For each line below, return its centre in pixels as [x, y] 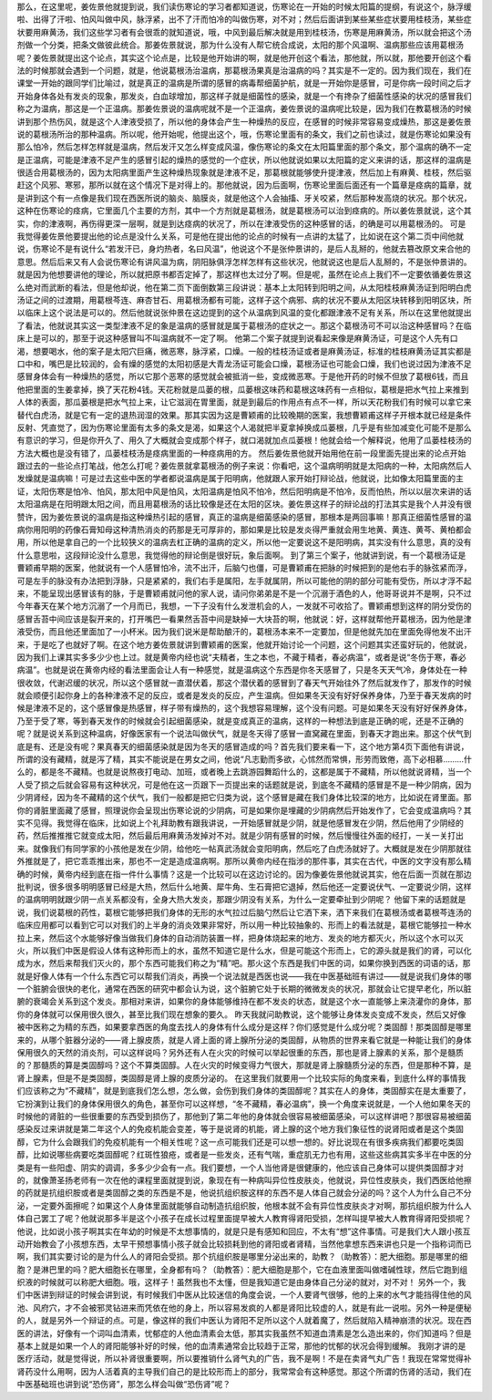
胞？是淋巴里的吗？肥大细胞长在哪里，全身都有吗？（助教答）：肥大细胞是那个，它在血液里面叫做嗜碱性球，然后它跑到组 [242, 1269]
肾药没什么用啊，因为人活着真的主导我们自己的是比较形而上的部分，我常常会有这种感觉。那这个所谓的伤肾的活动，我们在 [244, 1371]
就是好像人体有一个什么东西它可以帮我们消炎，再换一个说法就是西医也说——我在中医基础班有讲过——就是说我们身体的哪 [244, 976]
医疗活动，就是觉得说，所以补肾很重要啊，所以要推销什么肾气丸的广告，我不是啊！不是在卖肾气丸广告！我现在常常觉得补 [244, 1359]
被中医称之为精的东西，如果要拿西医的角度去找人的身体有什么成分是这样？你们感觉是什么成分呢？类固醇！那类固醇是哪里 [244, 1027]
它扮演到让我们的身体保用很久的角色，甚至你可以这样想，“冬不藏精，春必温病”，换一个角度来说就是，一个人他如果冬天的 [244, 1104]
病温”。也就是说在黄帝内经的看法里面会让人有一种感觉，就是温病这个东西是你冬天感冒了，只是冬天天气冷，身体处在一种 [242, 670]
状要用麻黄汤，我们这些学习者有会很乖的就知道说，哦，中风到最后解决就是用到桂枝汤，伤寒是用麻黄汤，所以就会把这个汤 [244, 32]
